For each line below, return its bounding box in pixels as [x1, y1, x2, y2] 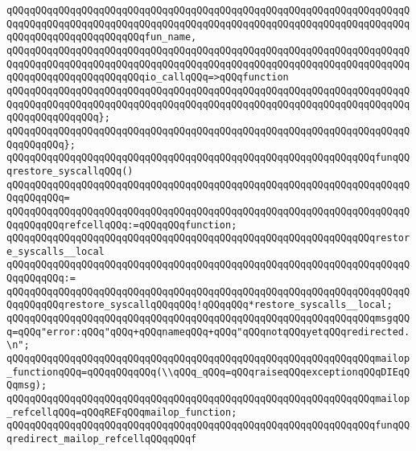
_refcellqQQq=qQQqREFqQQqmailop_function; [6, 406, 237, 418]
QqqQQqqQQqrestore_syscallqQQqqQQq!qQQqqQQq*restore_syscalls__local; [6, 299, 393, 311]
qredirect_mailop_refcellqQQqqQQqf [6, 433, 197, 445]
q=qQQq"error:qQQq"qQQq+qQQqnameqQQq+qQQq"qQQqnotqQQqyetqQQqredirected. [6, 326, 410, 338]
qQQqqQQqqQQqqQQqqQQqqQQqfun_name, [6, 31, 197, 43]
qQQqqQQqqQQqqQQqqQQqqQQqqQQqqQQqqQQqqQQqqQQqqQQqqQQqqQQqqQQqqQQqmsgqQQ [6, 313, 410, 325]
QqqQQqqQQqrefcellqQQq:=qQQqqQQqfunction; [6, 219, 237, 231]
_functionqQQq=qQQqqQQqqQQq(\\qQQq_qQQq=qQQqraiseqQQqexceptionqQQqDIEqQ [6, 366, 410, 378]
